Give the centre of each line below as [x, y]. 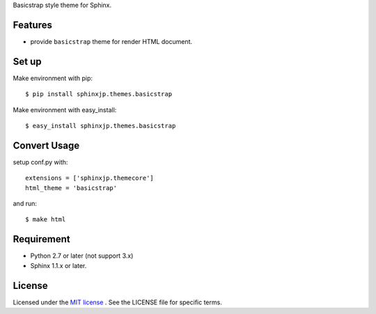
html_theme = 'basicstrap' [71, 188]
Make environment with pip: [53, 78]
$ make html [46, 220]
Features [32, 25]
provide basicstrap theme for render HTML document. [111, 41]
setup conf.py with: [40, 162]
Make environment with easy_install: [65, 110]
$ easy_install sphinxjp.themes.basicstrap [101, 126]
